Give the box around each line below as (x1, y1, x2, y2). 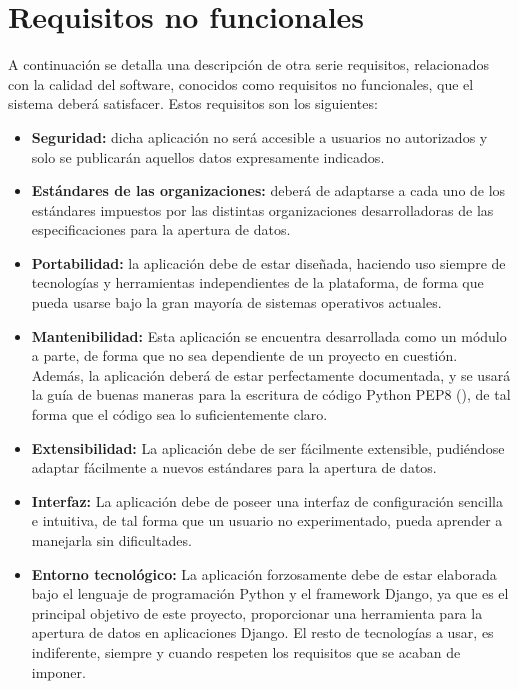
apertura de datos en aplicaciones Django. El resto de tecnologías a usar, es (31, 622, 494, 643)
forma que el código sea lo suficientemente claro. (31, 404, 328, 425)
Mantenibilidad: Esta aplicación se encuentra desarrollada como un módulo (31, 325, 507, 346)
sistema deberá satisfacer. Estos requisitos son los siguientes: (8, 93, 378, 114)
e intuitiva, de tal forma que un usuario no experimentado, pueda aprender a (31, 510, 503, 531)
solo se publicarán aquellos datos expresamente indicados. (31, 146, 385, 167)
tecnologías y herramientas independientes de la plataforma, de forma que (31, 272, 484, 293)
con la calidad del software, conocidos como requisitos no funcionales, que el (8, 73, 474, 94)
